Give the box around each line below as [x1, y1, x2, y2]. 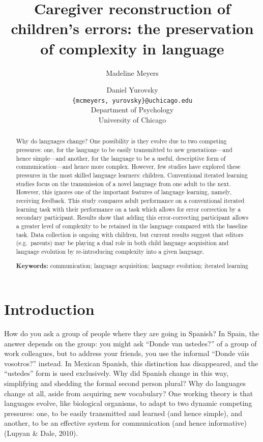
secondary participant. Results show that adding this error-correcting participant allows [16, 213, 249, 222]
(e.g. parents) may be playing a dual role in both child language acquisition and [16, 239, 229, 247]
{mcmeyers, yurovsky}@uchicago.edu [72, 97, 193, 104]
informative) [208, 418, 247, 428]
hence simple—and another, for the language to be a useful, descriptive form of [16, 154, 226, 162]
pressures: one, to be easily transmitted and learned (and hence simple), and [4, 407, 243, 418]
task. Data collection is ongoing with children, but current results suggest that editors [16, 230, 244, 239]
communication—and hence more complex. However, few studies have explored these [16, 162, 241, 171]
